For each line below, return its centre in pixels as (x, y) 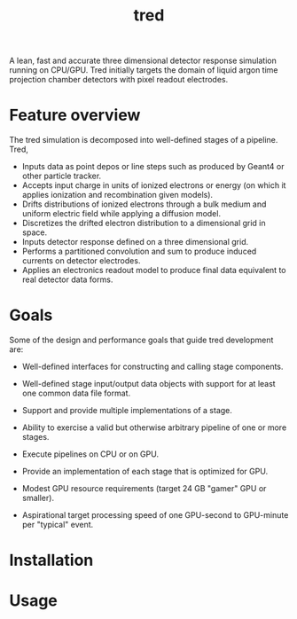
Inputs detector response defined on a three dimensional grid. (135, 242)
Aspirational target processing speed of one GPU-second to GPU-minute (155, 515)
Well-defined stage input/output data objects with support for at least (149, 384)
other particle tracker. (62, 176)
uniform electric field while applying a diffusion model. (121, 214)
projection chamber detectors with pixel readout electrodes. (119, 80)
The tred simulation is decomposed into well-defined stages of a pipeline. (144, 140)
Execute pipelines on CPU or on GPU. (90, 454)
